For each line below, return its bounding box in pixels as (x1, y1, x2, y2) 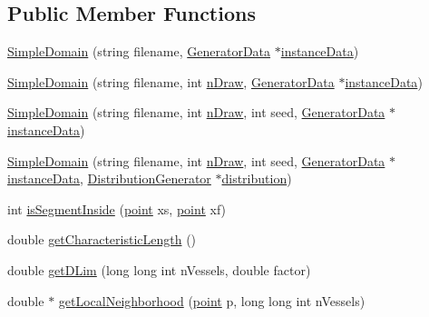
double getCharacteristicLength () (7, 230, 197, 249)
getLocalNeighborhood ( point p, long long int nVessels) (58, 291, 366, 310)
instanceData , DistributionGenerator (7, 169, 211, 188)
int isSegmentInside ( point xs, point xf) (7, 199, 227, 218)
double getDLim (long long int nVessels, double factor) (7, 260, 311, 279)
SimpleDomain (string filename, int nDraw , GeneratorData (7, 72, 335, 91)
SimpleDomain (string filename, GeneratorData (7, 42, 271, 61)
